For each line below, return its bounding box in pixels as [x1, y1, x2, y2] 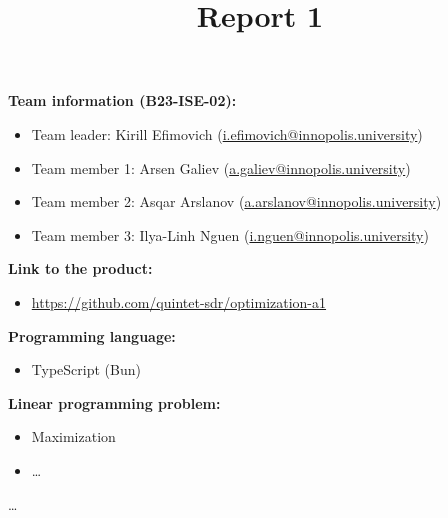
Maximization [31, 426, 116, 447]
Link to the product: [8, 258, 153, 279]
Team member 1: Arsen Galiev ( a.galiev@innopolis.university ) [31, 157, 411, 178]
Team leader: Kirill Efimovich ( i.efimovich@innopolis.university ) [31, 123, 423, 144]
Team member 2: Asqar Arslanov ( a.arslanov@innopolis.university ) [31, 191, 442, 212]
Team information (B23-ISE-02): [8, 90, 237, 111]
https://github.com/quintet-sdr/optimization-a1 [31, 291, 327, 312]
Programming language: [8, 325, 176, 346]
